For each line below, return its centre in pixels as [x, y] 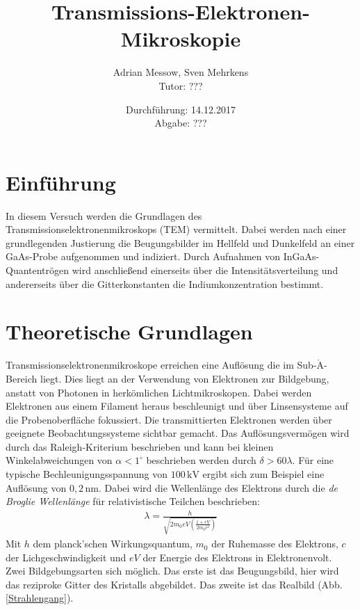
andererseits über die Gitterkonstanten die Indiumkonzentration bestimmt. [165, 283]
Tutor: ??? [181, 85]
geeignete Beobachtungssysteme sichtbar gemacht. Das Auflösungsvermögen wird [178, 433]
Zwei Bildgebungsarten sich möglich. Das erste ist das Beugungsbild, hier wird [172, 571]
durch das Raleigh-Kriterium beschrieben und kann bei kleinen [140, 446]
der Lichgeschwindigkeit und [66, 557]
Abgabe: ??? [181, 123]
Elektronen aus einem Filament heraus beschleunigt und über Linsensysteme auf [177, 406]
